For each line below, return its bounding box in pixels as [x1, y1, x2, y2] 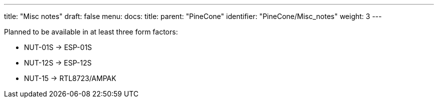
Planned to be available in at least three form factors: [4, 27, 178, 36]
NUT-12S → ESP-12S [24, 58, 92, 67]
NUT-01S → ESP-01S [24, 43, 92, 51]
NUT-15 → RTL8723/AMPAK [24, 74, 116, 82]
